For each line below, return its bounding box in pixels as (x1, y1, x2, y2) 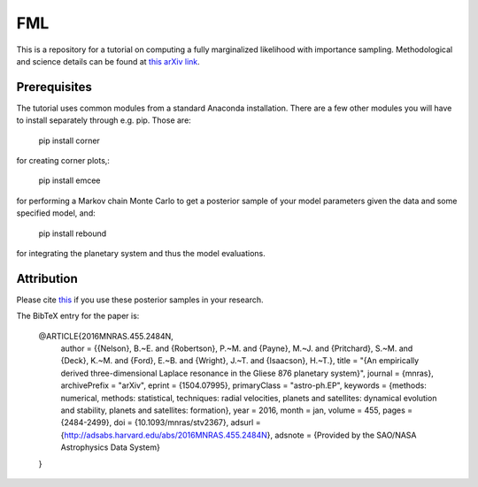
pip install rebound (38, 228, 107, 239)
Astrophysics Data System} (60, 442, 161, 453)
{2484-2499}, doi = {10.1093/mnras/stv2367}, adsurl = (60, 417, 261, 428)
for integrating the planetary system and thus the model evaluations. (16, 247, 266, 258)
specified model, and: (16, 208, 96, 218)
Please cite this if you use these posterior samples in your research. (16, 294, 264, 305)
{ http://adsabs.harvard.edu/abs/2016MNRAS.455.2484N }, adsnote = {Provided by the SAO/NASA (60, 430, 417, 440)
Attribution (16, 270, 79, 286)
